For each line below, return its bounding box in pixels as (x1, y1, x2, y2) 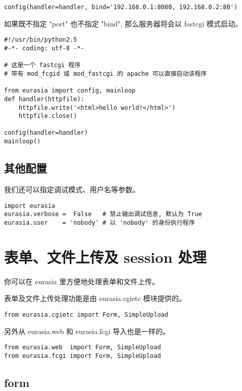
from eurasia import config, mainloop (4, 87, 136, 95)
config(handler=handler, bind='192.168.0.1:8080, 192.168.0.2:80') (4, 4, 238, 11)
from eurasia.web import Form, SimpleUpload (4, 344, 161, 351)
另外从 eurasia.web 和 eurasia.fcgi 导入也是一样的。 (4, 325, 170, 336)
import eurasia (4, 202, 56, 209)
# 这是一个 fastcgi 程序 (4, 62, 81, 69)
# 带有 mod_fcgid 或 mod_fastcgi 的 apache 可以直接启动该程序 (4, 70, 207, 77)
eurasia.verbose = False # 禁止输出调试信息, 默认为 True (4, 210, 202, 218)
